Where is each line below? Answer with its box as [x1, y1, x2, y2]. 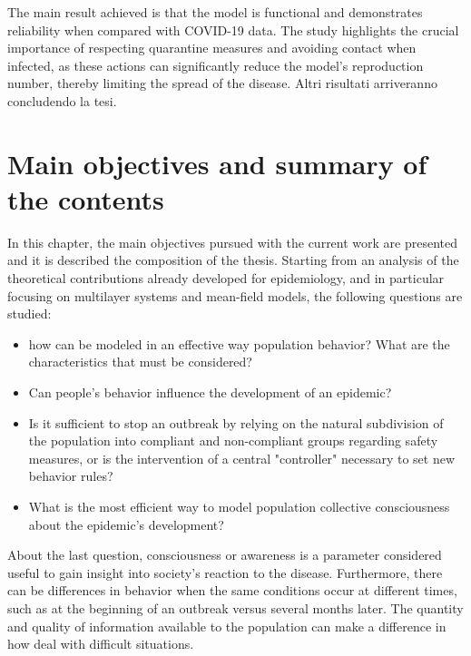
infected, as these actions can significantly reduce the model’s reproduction [7, 55, 424, 74]
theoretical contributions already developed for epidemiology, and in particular [7, 269, 445, 288]
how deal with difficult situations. [7, 634, 194, 653]
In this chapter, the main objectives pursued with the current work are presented [7, 232, 458, 251]
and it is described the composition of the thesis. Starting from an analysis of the [7, 250, 459, 269]
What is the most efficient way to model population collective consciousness [28, 497, 450, 515]
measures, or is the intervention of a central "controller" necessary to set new [28, 448, 456, 467]
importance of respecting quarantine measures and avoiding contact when [7, 38, 417, 57]
